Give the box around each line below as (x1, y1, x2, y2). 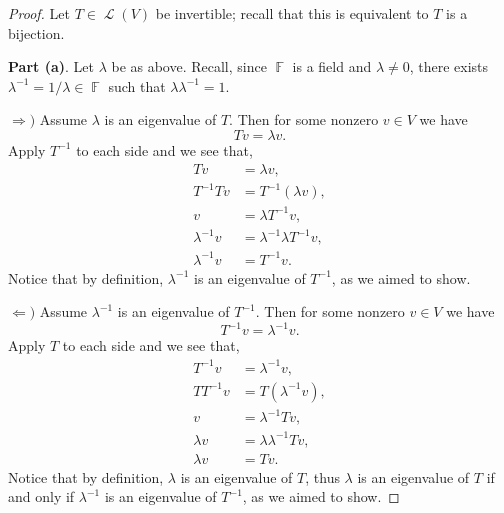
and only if (8, 486, 75, 507)
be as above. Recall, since (111, 56, 267, 77)
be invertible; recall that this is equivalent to (155, 3, 429, 23)
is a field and (292, 56, 372, 77)
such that (108, 75, 166, 96)
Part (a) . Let (8, 56, 94, 77)
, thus (305, 466, 340, 487)
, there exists (409, 56, 489, 77)
